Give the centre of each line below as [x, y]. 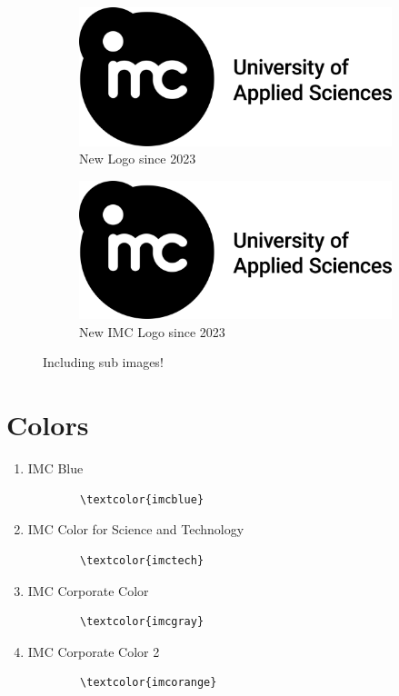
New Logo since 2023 [138, 159]
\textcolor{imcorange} [149, 683]
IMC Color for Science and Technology [136, 529]
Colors [48, 425]
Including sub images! [103, 362]
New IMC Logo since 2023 [152, 331]
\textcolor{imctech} [142, 560]
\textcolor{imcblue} [142, 499]
